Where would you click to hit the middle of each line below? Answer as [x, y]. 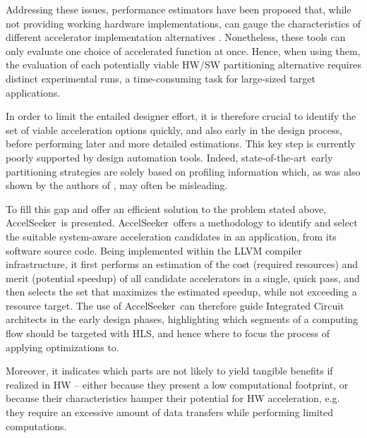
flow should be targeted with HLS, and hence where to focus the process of [168, 333]
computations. [36, 426]
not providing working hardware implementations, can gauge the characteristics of [183, 23]
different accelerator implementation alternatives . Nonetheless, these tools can [176, 37]
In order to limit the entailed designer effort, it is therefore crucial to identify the [181, 116]
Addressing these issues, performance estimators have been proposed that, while [179, 9]
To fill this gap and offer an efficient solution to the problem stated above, [166, 208]
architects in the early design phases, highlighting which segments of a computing [182, 319]
